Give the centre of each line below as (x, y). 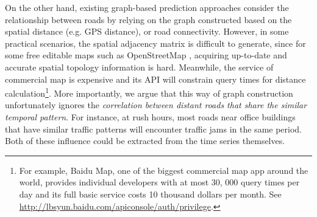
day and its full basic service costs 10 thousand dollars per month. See (150, 194)
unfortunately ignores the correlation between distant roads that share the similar (156, 105)
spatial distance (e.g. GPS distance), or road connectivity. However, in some (147, 31)
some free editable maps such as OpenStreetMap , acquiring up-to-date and (146, 55)
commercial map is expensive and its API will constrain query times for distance (155, 79)
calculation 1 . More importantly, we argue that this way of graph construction (149, 92)
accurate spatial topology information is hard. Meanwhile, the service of (139, 67)
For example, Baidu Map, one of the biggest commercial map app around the (164, 170)
